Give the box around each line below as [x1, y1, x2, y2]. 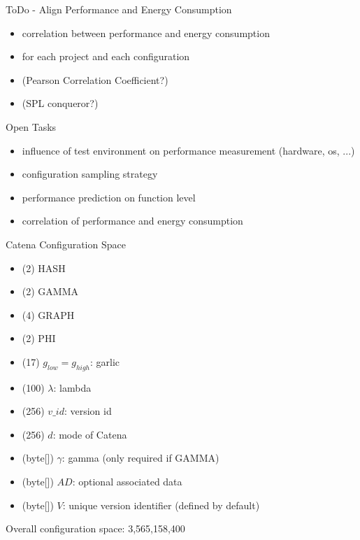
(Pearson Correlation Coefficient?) [22, 72, 168, 87]
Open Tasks [6, 119, 57, 134]
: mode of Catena [52, 427, 127, 441]
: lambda [53, 380, 92, 395]
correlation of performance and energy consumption [22, 213, 243, 228]
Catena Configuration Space [6, 236, 126, 251]
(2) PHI [22, 331, 56, 346]
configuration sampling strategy [22, 166, 158, 181]
